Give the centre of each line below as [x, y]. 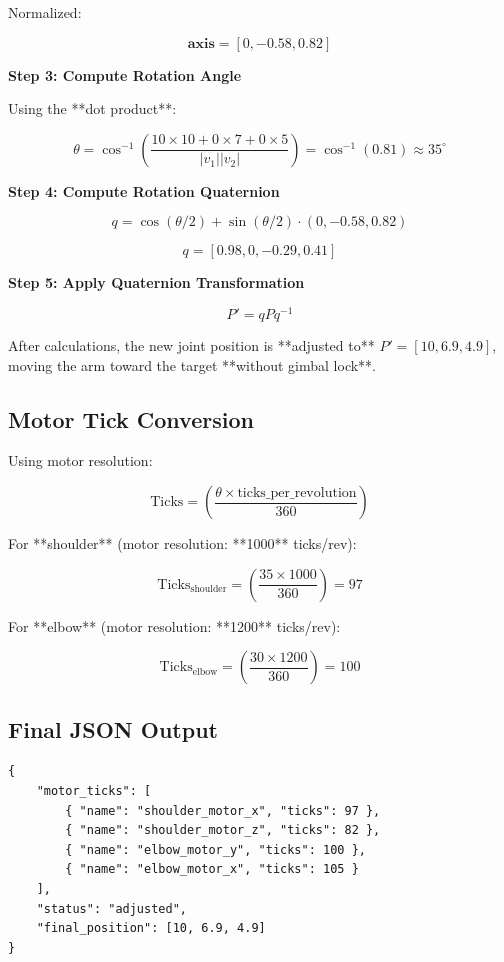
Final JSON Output [113, 728]
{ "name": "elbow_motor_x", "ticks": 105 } [212, 869]
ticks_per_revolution [297, 492]
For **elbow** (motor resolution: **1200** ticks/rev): [174, 625]
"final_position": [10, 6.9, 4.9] [151, 928]
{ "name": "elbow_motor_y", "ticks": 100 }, [215, 849]
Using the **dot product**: [92, 108]
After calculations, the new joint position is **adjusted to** [191, 345]
